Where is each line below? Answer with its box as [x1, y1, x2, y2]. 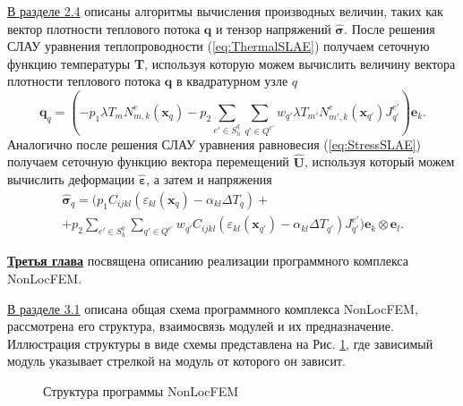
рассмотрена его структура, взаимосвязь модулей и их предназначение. [7, 317, 394, 335]
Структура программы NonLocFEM [43, 381, 239, 400]
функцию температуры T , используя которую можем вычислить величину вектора [7, 54, 456, 72]
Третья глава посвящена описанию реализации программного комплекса [7, 251, 408, 270]
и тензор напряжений [215, 19, 331, 38]
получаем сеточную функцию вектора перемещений [7, 152, 289, 171]
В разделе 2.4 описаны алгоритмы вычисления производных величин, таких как [7, 2, 443, 20]
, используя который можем [304, 152, 455, 171]
